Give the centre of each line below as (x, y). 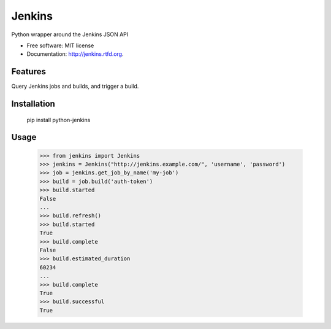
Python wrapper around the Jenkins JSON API (70, 34)
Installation (33, 104)
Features (29, 72)
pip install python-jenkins (59, 120)
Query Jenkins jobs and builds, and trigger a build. (75, 87)
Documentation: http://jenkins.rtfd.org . (75, 54)
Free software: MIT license (60, 45)
